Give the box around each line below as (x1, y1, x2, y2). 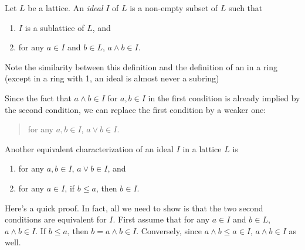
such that (229, 2, 263, 13)
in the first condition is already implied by (148, 91, 300, 104)
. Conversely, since (136, 224, 202, 237)
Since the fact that (5, 91, 72, 104)
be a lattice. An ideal (28, 2, 103, 13)
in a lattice (182, 142, 222, 155)
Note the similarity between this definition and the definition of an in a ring (5, 60, 277, 73)
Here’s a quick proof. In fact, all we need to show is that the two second (5, 201, 263, 214)
